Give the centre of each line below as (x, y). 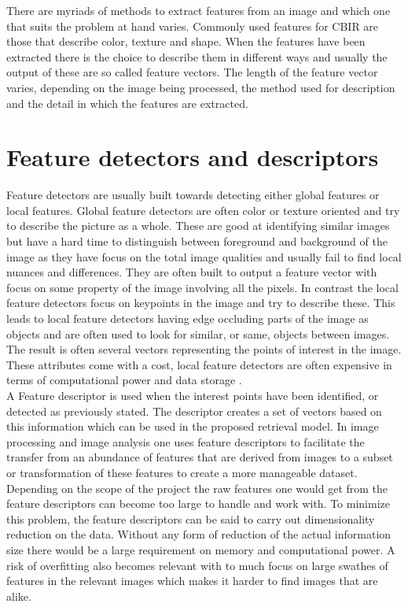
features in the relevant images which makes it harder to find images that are (192, 581)
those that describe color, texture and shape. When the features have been (186, 41)
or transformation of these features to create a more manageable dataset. (182, 472)
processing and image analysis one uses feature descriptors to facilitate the (186, 441)
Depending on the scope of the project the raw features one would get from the (197, 488)
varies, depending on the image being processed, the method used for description (201, 87)
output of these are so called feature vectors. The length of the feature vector (192, 72)
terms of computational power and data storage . (124, 380)
